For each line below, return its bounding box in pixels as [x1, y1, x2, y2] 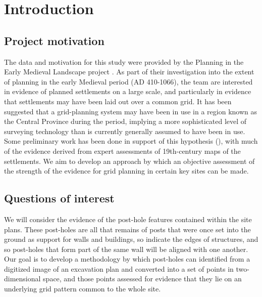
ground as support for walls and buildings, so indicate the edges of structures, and [4, 234, 258, 244]
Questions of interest [4, 190, 115, 206]
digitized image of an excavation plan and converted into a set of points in [4, 263, 234, 274]
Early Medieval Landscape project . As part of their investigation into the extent [4, 66, 254, 77]
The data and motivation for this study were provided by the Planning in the [4, 56, 244, 67]
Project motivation [4, 32, 104, 48]
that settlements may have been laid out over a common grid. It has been [4, 96, 232, 106]
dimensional [4, 273, 41, 284]
